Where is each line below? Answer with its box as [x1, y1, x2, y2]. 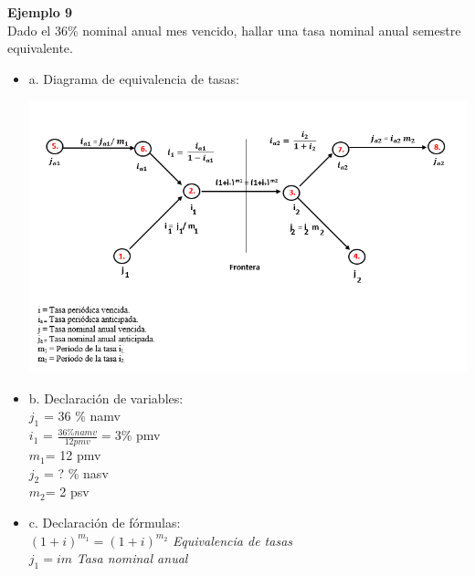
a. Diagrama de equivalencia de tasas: [28, 68, 239, 88]
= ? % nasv [43, 463, 109, 482]
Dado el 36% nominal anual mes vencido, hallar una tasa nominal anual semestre [7, 20, 461, 39]
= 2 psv [45, 482, 90, 501]
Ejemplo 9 [7, 3, 73, 21]
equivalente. [7, 38, 73, 58]
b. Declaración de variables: [28, 388, 184, 407]
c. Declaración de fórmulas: [28, 513, 181, 532]
